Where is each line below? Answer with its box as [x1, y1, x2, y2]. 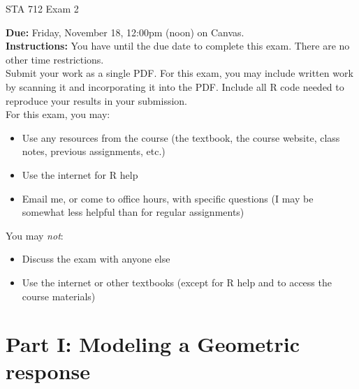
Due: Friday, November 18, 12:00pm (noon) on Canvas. [6, 24, 244, 39]
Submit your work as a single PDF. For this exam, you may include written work [6, 66, 353, 80]
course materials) [22, 288, 96, 303]
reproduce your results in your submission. [6, 93, 187, 108]
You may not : [6, 228, 64, 242]
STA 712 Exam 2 [6, 1, 79, 15]
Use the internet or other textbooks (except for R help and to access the [22, 274, 332, 289]
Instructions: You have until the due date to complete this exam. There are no [6, 38, 350, 53]
